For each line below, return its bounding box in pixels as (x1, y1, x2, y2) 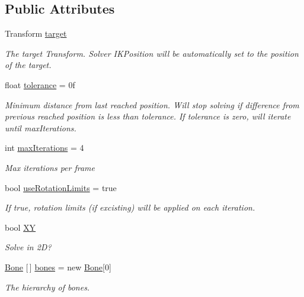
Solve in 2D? (5, 241, 52, 253)
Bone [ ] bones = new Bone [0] (5, 260, 111, 273)
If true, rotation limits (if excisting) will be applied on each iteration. (5, 201, 255, 214)
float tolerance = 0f (5, 78, 75, 91)
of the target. (5, 59, 52, 71)
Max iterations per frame (5, 161, 95, 173)
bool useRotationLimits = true (5, 181, 117, 193)
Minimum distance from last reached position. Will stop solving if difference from (5, 98, 299, 111)
